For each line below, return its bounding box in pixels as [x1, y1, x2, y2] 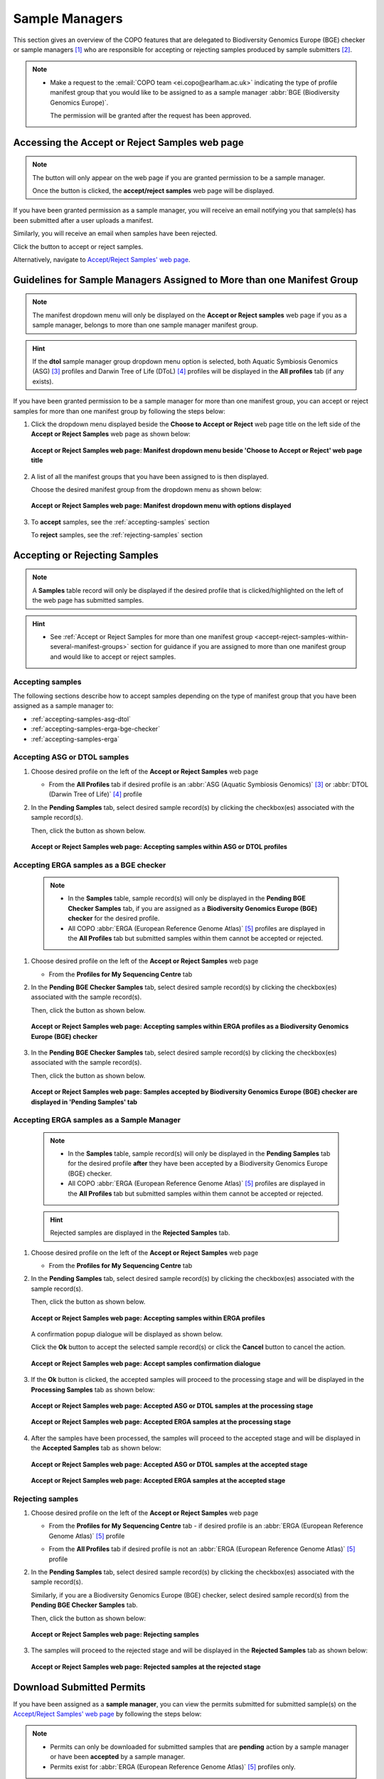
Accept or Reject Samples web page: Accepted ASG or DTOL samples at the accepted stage [31, 1459, 308, 1469]
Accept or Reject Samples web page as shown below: [31, 430, 191, 438]
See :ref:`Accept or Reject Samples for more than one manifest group [50, 633, 253, 641]
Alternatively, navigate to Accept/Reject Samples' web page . [13, 255, 191, 264]
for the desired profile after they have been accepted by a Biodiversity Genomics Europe [68, 1159, 329, 1168]
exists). [32, 377, 54, 386]
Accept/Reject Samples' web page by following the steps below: [13, 1710, 202, 1719]
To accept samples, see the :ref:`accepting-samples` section [31, 517, 210, 526]
